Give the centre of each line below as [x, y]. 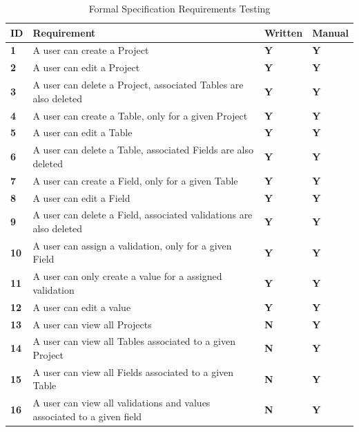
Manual [330, 32]
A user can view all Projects [92, 324]
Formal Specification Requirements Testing [179, 8]
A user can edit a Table [83, 132]
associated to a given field [87, 416]
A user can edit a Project [86, 67]
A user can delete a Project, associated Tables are [138, 85]
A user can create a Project [91, 50]
